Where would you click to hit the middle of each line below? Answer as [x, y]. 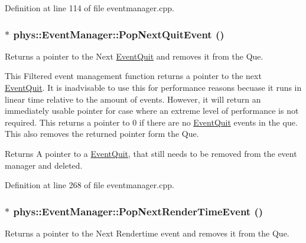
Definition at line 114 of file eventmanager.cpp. [89, 8]
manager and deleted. [44, 165]
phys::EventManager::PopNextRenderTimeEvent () [138, 211]
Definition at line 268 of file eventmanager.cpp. [89, 185]
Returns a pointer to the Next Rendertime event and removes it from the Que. [147, 233]
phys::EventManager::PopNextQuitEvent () [119, 34]
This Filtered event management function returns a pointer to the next [133, 76]
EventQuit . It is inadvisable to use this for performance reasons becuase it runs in [153, 87]
